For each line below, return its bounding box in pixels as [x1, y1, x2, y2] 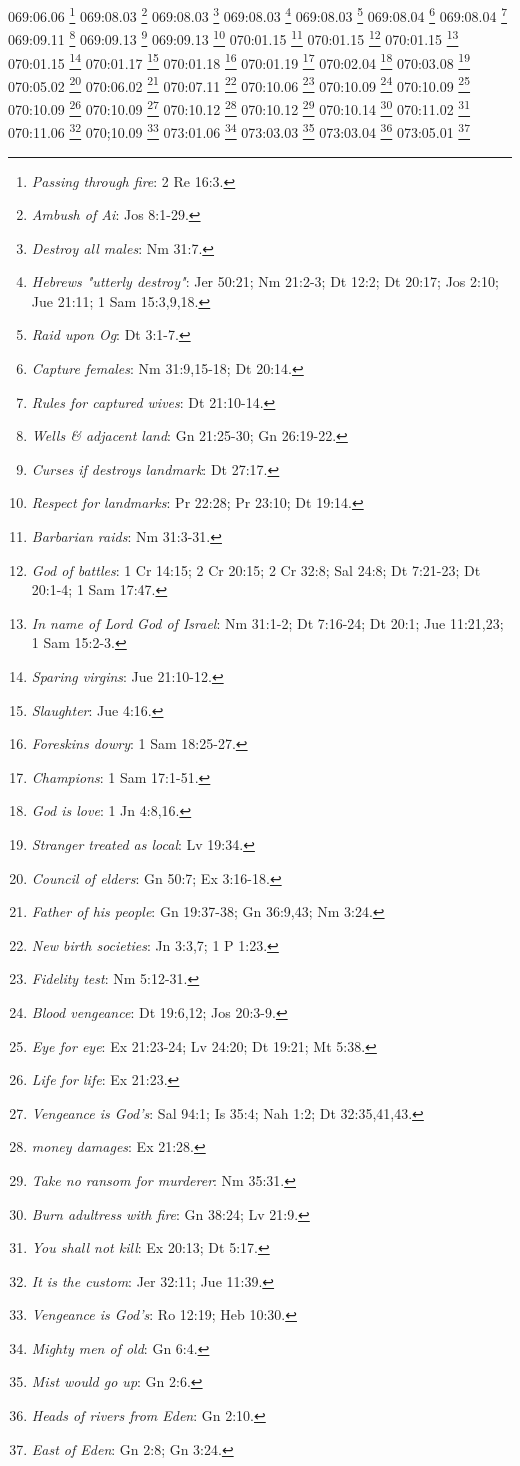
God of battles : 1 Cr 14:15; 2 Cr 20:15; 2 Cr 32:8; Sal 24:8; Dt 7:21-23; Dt [31, 559, 481, 580]
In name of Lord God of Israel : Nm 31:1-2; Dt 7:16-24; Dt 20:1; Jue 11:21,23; [31, 612, 504, 633]
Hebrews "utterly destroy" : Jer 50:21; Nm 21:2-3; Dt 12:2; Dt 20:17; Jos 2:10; [31, 271, 499, 292]
